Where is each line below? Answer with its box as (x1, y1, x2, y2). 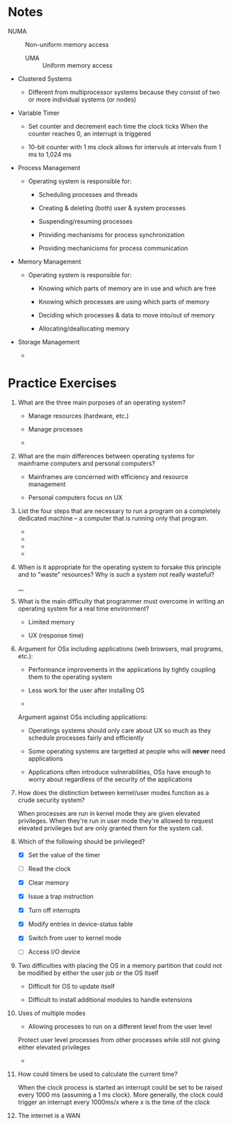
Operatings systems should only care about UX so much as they (28, 726, 211, 734)
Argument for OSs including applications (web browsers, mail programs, (17, 644, 224, 653)
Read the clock (28, 864, 71, 873)
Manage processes (28, 425, 84, 433)
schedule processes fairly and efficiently (28, 734, 144, 742)
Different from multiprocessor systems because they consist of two (28, 88, 220, 96)
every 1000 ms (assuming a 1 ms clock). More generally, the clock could (17, 1090, 224, 1099)
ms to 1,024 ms (28, 150, 72, 158)
